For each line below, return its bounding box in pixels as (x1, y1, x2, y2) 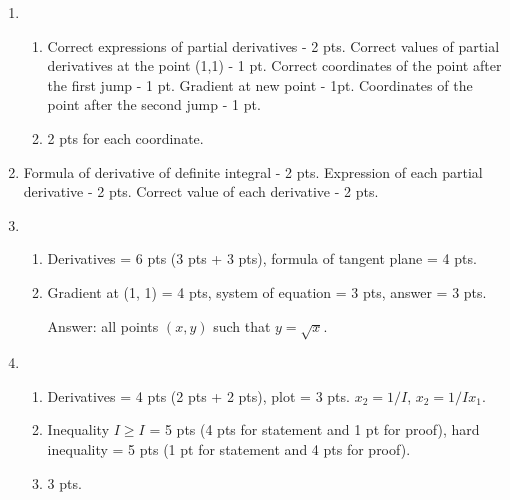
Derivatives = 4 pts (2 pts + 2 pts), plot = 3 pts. (47, 385, 350, 406)
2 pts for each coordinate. (47, 127, 204, 148)
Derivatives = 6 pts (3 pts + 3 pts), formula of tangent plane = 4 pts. (47, 248, 477, 269)
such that (213, 315, 271, 336)
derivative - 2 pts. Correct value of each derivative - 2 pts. (23, 181, 379, 202)
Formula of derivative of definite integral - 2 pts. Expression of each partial (23, 161, 483, 182)
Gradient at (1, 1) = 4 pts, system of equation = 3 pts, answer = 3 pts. (47, 281, 487, 302)
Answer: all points (47, 315, 159, 336)
